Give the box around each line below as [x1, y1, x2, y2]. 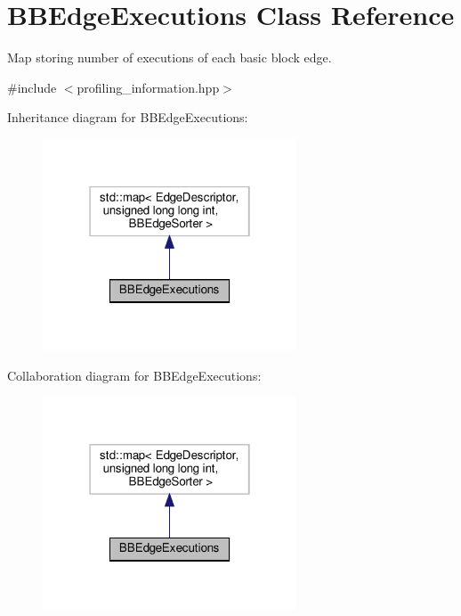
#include [7, 78, 57, 96]
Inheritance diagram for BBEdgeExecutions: [7, 108, 248, 127]
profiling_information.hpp [77, 78, 220, 96]
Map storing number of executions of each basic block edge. [7, 48, 332, 67]
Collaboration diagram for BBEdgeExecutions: [7, 365, 262, 384]
